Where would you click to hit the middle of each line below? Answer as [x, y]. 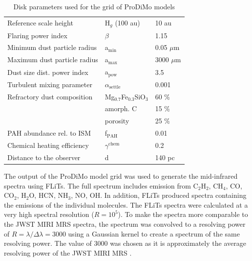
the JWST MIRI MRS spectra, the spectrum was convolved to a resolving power [125, 224]
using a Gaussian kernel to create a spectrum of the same [154, 233]
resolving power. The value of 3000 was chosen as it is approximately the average [125, 243]
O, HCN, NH [49, 195]
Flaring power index [37, 35]
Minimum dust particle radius [52, 47]
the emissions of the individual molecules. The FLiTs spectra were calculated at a [126, 204]
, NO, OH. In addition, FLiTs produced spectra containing [159, 195]
